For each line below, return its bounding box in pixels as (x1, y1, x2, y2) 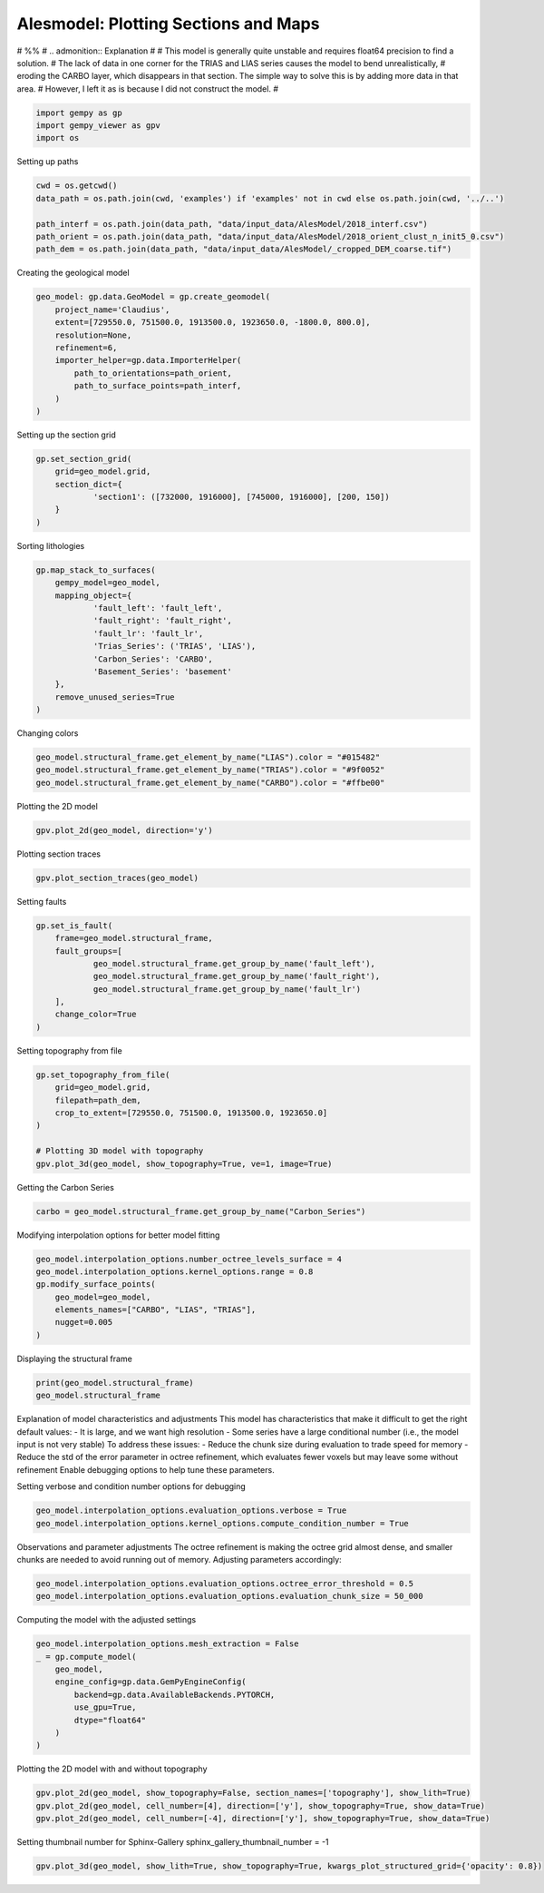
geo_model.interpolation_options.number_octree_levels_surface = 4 (35, 1253, 343, 1264)
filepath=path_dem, (54, 1094, 142, 1105)
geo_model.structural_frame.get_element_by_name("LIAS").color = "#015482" (35, 752, 381, 762)
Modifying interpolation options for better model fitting (16, 1230, 220, 1241)
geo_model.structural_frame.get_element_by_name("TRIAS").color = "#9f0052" (35, 765, 385, 775)
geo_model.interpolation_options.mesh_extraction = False (35, 1639, 299, 1649)
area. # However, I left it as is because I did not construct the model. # (16, 83, 279, 94)
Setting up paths (16, 156, 79, 167)
